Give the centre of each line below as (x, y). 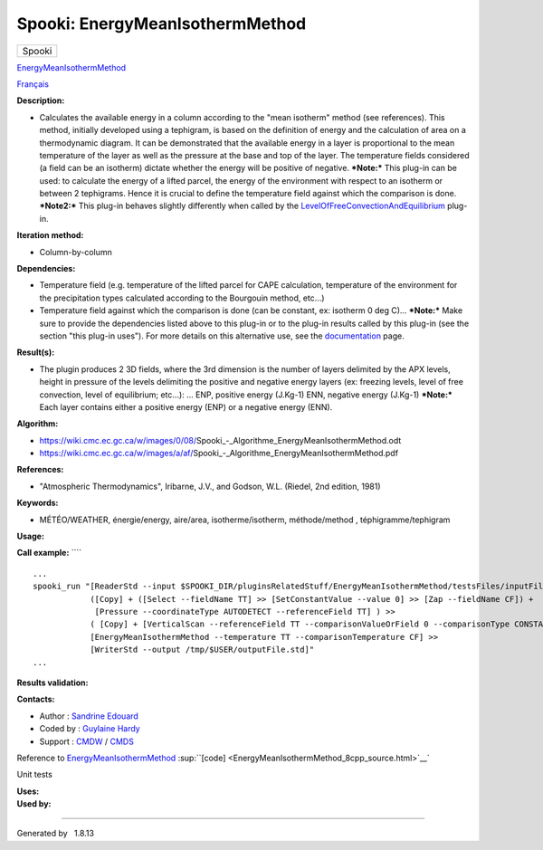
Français (33, 84)
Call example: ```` (49, 553)
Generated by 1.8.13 (56, 834)
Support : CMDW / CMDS (87, 741)
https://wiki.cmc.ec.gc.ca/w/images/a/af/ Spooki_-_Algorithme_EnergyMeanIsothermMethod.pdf (219, 454)
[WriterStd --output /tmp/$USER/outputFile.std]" (202, 650)
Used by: (34, 804)
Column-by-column (76, 252)
